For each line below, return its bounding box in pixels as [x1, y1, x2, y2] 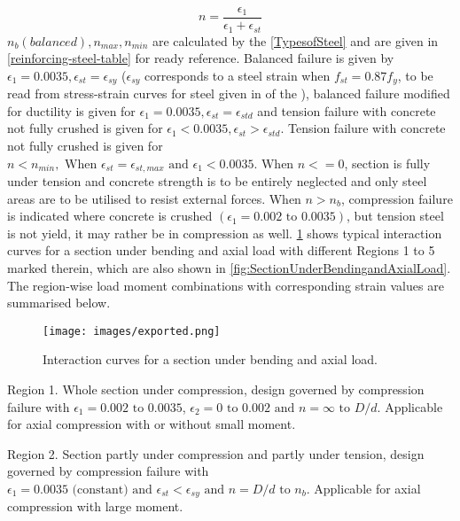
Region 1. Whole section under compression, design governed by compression [7, 379, 425, 398]
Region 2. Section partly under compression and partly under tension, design [7, 444, 425, 463]
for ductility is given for [7, 101, 136, 120]
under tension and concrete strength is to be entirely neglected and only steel [7, 171, 427, 190]
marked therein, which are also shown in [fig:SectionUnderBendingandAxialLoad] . [7, 258, 451, 276]
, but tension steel [347, 206, 444, 225]
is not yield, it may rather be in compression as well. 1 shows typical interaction [7, 223, 442, 242]
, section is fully [344, 153, 431, 172]
